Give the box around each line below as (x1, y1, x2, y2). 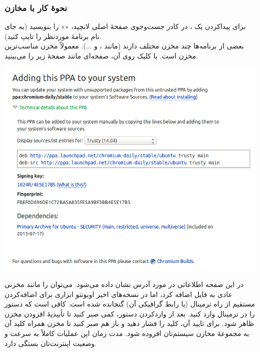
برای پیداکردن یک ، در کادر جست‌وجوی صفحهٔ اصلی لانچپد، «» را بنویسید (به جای (4, 21, 246, 31)
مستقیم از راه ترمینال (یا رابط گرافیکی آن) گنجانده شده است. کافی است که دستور (4, 298, 255, 309)
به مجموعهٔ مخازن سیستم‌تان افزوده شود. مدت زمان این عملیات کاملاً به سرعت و (4, 328, 250, 338)
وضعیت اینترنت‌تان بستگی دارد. (4, 337, 97, 348)
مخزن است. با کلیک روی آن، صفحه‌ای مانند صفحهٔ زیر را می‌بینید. (4, 50, 198, 60)
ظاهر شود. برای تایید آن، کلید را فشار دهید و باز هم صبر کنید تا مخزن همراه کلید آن (4, 318, 255, 328)
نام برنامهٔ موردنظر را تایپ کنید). (4, 30, 102, 41)
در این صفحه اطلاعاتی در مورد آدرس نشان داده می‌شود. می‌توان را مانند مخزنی (4, 279, 244, 289)
